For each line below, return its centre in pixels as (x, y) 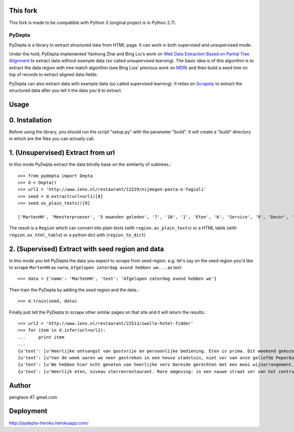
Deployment (28, 411)
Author (20, 385)
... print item (41, 337)
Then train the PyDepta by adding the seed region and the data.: (74, 290)
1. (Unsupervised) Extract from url (62, 153)
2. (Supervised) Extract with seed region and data (86, 249)
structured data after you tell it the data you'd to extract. (66, 90)
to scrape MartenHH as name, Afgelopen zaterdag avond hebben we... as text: (96, 268)
